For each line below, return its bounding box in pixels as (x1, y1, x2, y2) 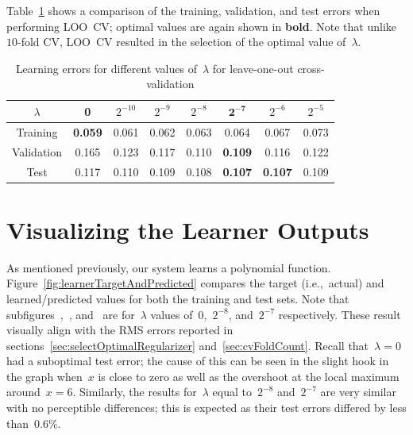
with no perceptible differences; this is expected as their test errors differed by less (6, 399, 407, 416)
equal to (212, 383, 252, 400)
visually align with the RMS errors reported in (6, 321, 234, 338)
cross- (297, 60, 325, 76)
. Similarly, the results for (72, 383, 197, 400)
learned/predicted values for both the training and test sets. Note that (6, 290, 349, 306)
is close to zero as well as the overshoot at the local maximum (98, 368, 399, 384)
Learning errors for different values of (15, 60, 197, 76)
